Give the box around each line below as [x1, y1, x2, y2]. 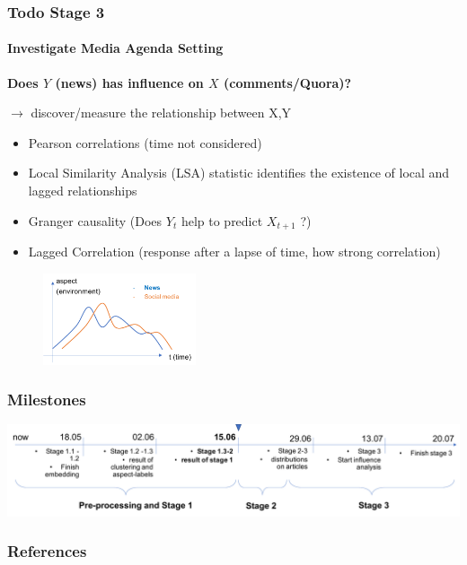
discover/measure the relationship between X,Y [31, 103, 292, 122]
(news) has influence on [55, 73, 204, 91]
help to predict [181, 211, 263, 230]
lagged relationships [28, 181, 137, 200]
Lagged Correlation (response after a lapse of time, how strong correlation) [28, 242, 441, 261]
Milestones [7, 388, 86, 411]
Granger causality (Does [28, 211, 163, 230]
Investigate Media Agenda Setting [7, 39, 224, 57]
